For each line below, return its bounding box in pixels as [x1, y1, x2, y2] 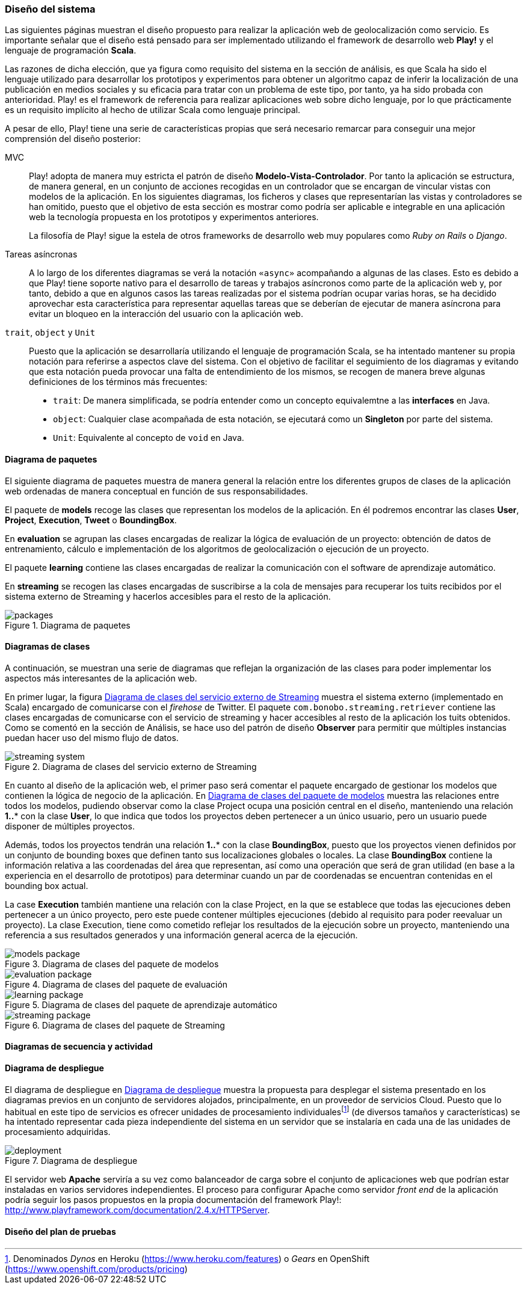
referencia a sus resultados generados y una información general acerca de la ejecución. [5, 929, 358, 940]
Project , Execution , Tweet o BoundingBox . [5, 514, 177, 525]
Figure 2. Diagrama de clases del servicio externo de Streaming [5, 761, 257, 772]
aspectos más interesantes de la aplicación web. [5, 672, 197, 683]
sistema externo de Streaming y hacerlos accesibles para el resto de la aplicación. [5, 591, 331, 601]
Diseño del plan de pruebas [5, 1226, 116, 1237]
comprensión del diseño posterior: [5, 134, 141, 144]
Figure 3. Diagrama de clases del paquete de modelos [5, 958, 219, 969]
